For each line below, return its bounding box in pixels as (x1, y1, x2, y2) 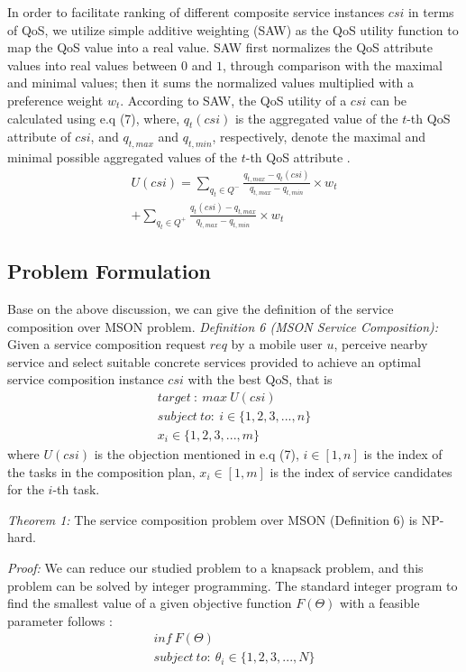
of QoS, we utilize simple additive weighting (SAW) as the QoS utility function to (7, 20, 459, 39)
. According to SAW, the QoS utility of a (120, 90, 347, 109)
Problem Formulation (7, 257, 211, 285)
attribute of (7, 127, 71, 146)
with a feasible (340, 594, 420, 612)
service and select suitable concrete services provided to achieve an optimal (7, 352, 421, 371)
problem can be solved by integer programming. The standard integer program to (7, 575, 458, 594)
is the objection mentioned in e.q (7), (94, 445, 299, 464)
